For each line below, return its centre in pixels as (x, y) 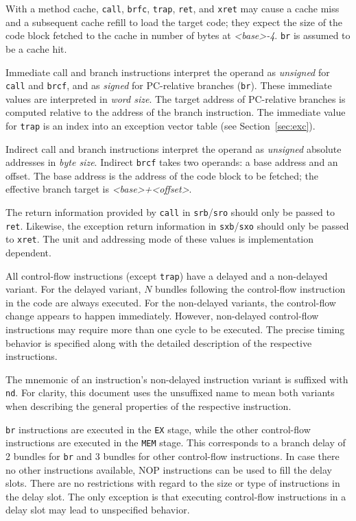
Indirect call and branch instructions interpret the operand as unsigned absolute (174, 148)
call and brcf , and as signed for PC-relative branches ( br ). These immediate (169, 85)
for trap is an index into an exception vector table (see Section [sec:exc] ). (161, 125)
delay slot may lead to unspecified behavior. (98, 510)
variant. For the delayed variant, (73, 289)
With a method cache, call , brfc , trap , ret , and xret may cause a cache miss (173, 8)
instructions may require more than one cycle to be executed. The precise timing (175, 329)
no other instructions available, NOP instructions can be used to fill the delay (169, 469)
